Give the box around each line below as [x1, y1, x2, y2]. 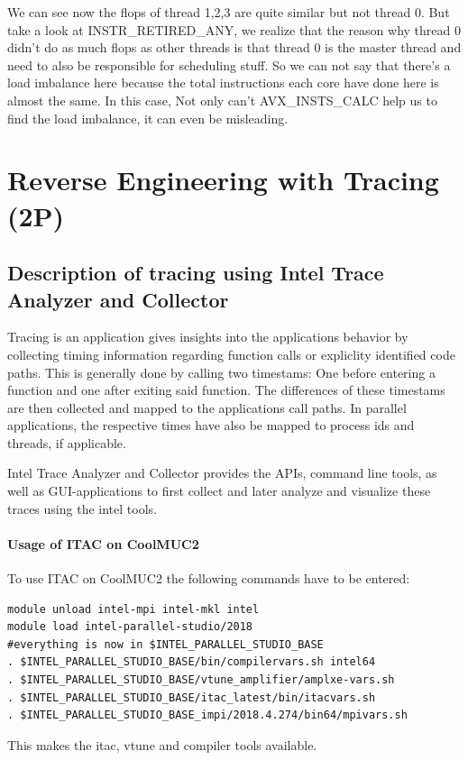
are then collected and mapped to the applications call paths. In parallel [7, 398, 407, 417]
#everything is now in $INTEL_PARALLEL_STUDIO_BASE [7, 637, 324, 651]
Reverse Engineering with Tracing [7, 161, 439, 198]
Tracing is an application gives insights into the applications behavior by [7, 327, 408, 346]
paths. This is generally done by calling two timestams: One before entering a [7, 362, 436, 381]
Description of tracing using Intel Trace [7, 259, 384, 287]
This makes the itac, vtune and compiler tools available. [7, 735, 317, 754]
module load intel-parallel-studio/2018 [7, 620, 253, 634]
